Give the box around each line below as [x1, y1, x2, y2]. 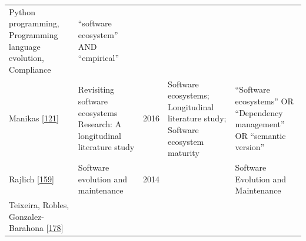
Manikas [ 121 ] [9, 112, 59, 124]
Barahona [9, 222, 44, 234]
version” [235, 141, 265, 153]
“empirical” [78, 52, 119, 64]
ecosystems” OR [235, 94, 294, 107]
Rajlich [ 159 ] [9, 172, 54, 185]
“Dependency [235, 106, 283, 118]
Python [9, 5, 35, 18]
